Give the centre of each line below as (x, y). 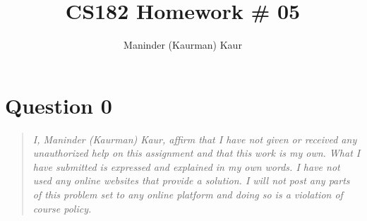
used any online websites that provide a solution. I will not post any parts (191, 180)
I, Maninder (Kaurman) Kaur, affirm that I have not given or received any (195, 139)
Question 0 (59, 105)
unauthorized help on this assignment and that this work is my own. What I (197, 153)
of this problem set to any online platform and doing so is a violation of (188, 195)
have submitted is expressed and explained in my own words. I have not (186, 166)
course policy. (62, 208)
